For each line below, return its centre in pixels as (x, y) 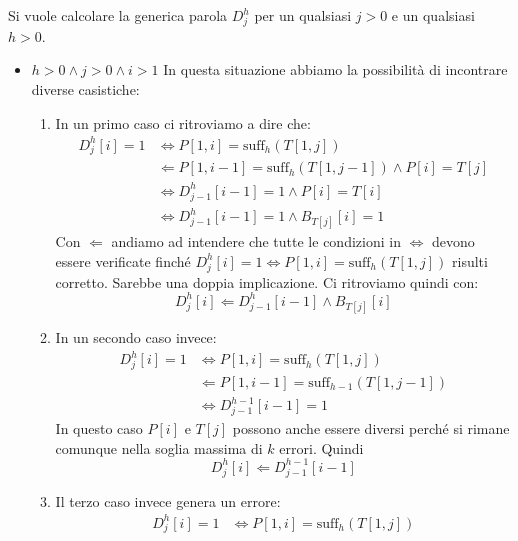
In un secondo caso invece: (136, 337)
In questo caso (99, 428)
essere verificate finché (123, 260)
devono (453, 241)
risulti (470, 260)
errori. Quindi (321, 447)
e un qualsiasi (433, 15)
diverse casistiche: (85, 88)
